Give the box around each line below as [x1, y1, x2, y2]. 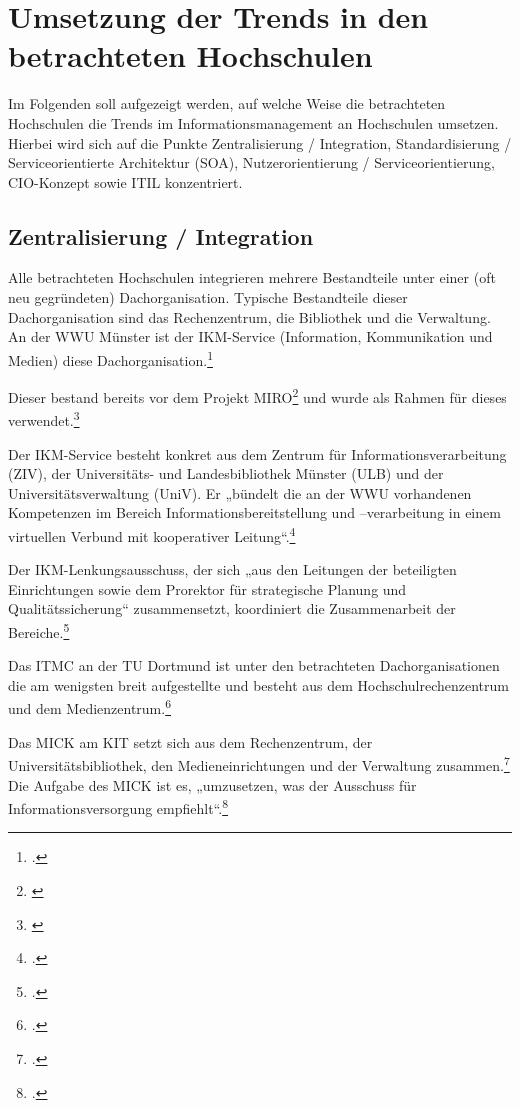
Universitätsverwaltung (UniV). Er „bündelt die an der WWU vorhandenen [8, 482, 472, 503]
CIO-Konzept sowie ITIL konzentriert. [8, 171, 243, 192]
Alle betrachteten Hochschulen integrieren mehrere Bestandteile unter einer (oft [8, 267, 496, 288]
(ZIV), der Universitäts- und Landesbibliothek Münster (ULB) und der [8, 463, 444, 484]
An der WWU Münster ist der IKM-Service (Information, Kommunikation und [8, 326, 493, 347]
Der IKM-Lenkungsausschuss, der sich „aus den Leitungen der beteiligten [8, 559, 457, 580]
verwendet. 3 [8, 407, 80, 431]
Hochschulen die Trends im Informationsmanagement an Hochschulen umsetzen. [8, 112, 499, 133]
